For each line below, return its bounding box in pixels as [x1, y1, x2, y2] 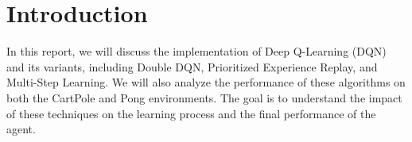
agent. [6, 121, 36, 137]
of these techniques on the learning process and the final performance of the [6, 105, 376, 121]
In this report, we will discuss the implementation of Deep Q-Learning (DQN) [6, 43, 387, 59]
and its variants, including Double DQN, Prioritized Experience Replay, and [6, 58, 378, 75]
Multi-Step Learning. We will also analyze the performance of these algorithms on [6, 74, 406, 90]
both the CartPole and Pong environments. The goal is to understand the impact [6, 89, 402, 106]
